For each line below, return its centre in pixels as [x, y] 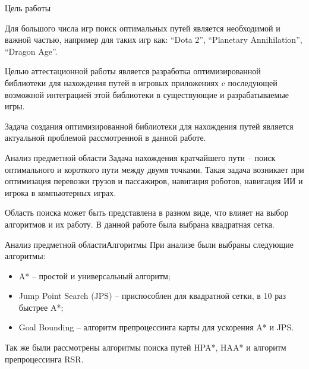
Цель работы [28, 8]
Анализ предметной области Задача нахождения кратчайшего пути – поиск [140, 157]
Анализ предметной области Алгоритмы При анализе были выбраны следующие [149, 244]
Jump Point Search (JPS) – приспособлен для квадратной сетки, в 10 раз [152, 296]
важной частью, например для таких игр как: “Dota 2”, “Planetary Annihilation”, [154, 40]
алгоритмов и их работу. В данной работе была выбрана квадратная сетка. [140, 224]
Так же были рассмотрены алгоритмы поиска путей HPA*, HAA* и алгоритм [146, 347]
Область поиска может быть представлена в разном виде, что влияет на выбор [147, 212]
